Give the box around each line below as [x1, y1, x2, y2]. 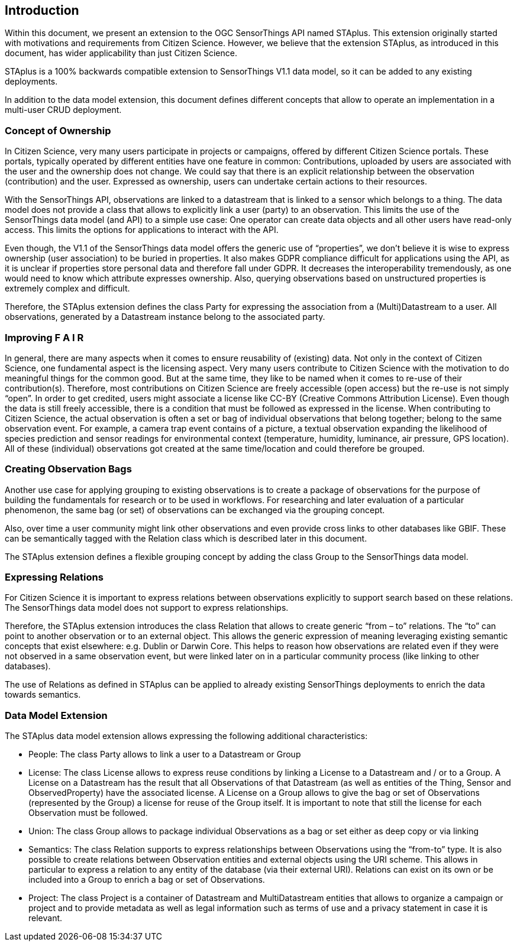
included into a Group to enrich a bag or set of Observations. [28, 874, 265, 885]
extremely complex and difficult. [5, 283, 130, 294]
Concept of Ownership [5, 124, 111, 137]
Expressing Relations [5, 571, 104, 584]
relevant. [28, 913, 63, 924]
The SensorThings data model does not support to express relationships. [5, 602, 289, 613]
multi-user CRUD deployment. [5, 105, 122, 115]
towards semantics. [5, 689, 81, 700]
